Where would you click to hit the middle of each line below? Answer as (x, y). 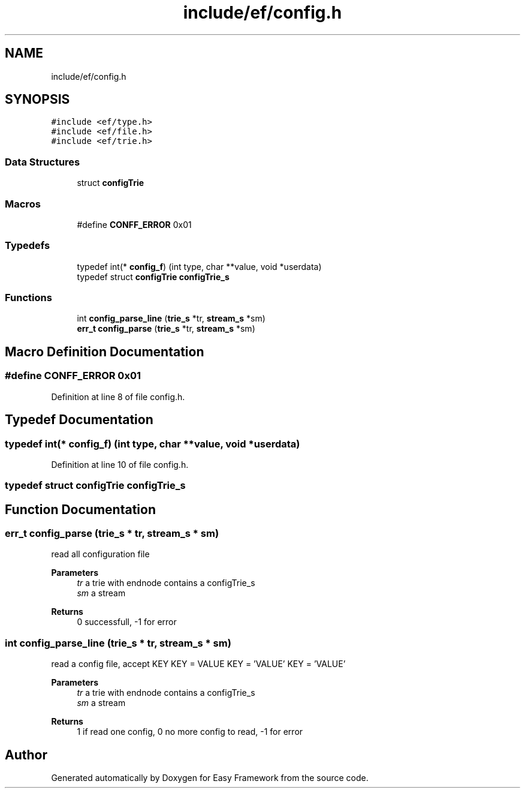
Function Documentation (80, 509)
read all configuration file (100, 554)
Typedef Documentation (79, 420)
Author (26, 755)
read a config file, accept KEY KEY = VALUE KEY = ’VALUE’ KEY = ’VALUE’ (198, 664)
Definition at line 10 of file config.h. (120, 464)
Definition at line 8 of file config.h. (118, 396)
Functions (28, 298)
